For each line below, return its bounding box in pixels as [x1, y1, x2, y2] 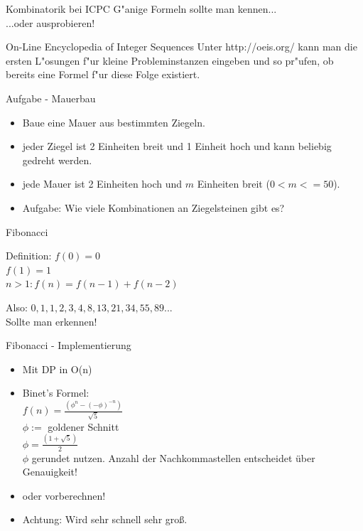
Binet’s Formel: [22, 385, 90, 400]
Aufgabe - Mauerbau [6, 90, 96, 105]
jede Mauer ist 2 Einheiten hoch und [22, 176, 183, 191]
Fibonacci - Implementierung [6, 338, 131, 353]
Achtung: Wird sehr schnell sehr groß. [22, 512, 188, 527]
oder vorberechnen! [22, 488, 106, 503]
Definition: [6, 248, 52, 263]
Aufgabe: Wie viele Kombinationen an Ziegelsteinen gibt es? [22, 200, 285, 215]
